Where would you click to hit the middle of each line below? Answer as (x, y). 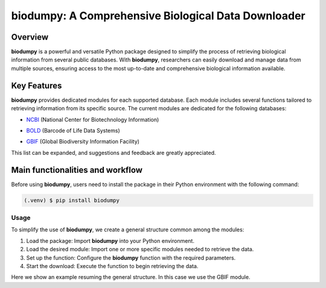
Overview (30, 37)
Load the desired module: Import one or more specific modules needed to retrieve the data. (140, 249)
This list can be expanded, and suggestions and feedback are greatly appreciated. (114, 152)
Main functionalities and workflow (77, 170)
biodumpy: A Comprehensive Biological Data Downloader (158, 16)
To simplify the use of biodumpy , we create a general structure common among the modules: (128, 230)
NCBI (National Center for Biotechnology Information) (93, 119)
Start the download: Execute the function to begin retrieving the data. (112, 266)
